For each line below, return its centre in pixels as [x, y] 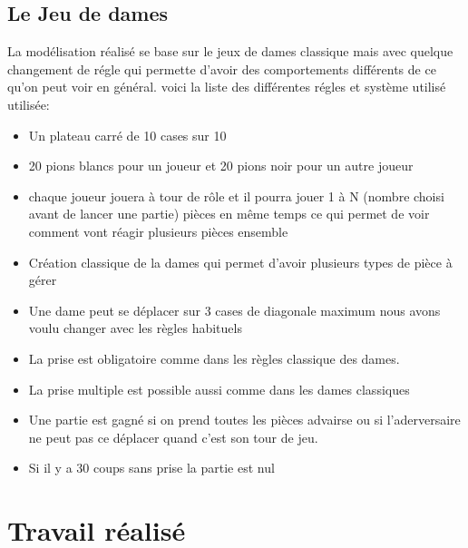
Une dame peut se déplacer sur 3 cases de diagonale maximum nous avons [234, 310]
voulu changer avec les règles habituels [135, 328]
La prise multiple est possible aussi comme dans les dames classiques [219, 389]
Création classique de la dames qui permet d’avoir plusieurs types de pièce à [240, 262]
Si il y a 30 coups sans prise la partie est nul [151, 468]
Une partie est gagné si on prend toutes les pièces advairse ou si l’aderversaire [244, 420]
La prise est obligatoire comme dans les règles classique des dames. [214, 358]
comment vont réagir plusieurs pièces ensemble [158, 231]
